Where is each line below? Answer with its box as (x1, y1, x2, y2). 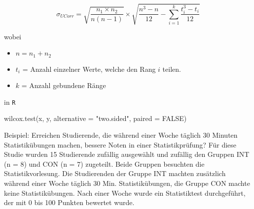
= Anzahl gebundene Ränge (21, 80, 106, 90)
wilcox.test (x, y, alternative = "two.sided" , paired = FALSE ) (4, 113, 187, 123)
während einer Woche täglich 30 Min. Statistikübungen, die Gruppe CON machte (4, 178, 250, 188)
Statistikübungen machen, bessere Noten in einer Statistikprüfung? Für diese (4, 139, 237, 149)
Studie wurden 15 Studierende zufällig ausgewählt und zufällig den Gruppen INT (4, 149, 250, 159)
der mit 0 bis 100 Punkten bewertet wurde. (4, 197, 135, 208)
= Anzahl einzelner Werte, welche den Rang (22, 63, 156, 74)
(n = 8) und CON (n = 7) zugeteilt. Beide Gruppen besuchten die (4, 158, 205, 169)
